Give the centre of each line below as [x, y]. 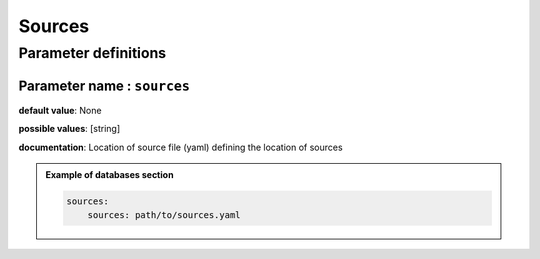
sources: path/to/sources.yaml [164, 215]
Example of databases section [109, 174]
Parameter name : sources [104, 85]
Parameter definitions [92, 53]
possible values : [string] [69, 129]
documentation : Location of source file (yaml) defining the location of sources [181, 147]
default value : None [60, 110]
